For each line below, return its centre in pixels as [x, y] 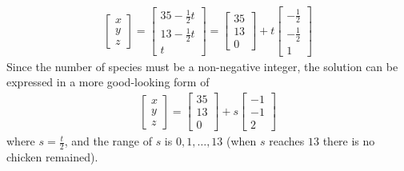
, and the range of [108, 141]
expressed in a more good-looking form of [108, 82]
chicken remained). [52, 156]
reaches [287, 141]
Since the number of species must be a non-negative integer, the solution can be [202, 66]
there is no [349, 141]
